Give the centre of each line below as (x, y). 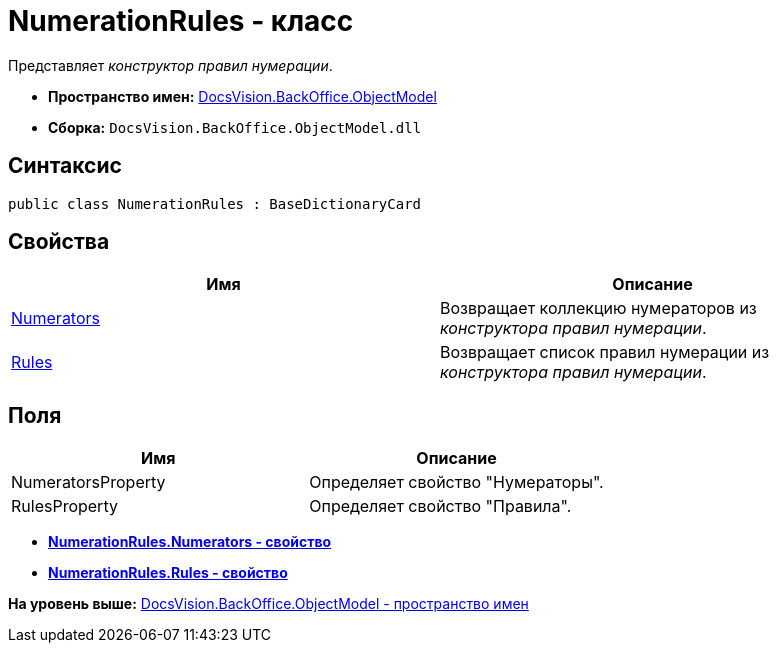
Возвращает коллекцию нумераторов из (598, 308)
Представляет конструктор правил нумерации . (170, 65)
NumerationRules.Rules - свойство (168, 573)
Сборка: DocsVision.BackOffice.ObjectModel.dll (235, 127)
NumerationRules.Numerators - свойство (190, 542)
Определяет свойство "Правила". (440, 506)
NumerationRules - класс (181, 21)
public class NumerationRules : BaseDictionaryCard (215, 203)
